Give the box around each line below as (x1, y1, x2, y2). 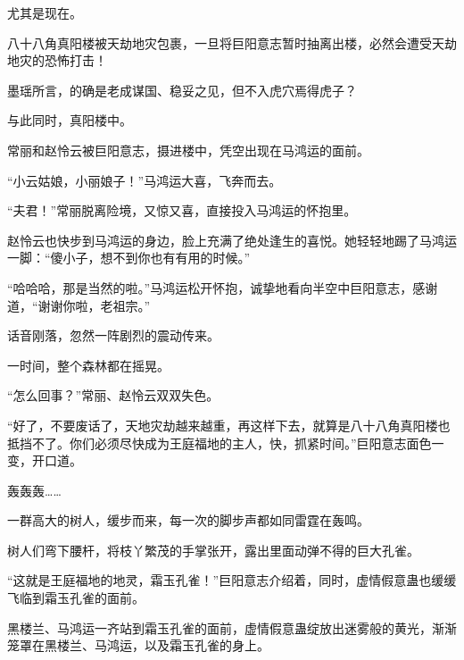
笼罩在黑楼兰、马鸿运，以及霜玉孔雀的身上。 (7, 636, 269, 655)
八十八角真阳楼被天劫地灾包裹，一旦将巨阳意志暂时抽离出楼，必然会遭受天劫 (7, 33, 457, 52)
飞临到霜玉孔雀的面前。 (7, 589, 145, 607)
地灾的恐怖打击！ (7, 51, 107, 70)
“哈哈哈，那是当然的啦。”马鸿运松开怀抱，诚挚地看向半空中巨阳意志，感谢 (7, 278, 438, 297)
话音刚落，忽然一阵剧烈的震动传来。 (7, 326, 220, 345)
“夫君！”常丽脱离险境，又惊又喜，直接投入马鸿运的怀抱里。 (7, 201, 357, 220)
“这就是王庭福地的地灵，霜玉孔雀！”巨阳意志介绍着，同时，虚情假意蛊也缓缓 (7, 571, 457, 589)
